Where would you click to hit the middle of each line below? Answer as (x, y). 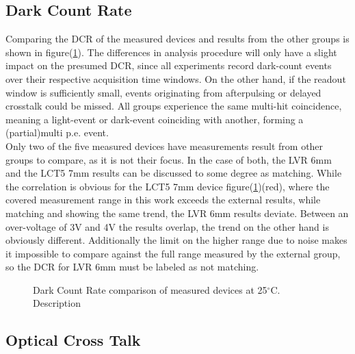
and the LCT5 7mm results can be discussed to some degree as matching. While (174, 173)
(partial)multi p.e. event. (57, 132)
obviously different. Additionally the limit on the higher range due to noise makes (176, 240)
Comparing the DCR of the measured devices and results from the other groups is (177, 39)
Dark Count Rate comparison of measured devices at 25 (150, 289)
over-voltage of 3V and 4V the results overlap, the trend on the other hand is (167, 226)
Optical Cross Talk (73, 340)
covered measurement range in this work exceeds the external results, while (163, 200)
